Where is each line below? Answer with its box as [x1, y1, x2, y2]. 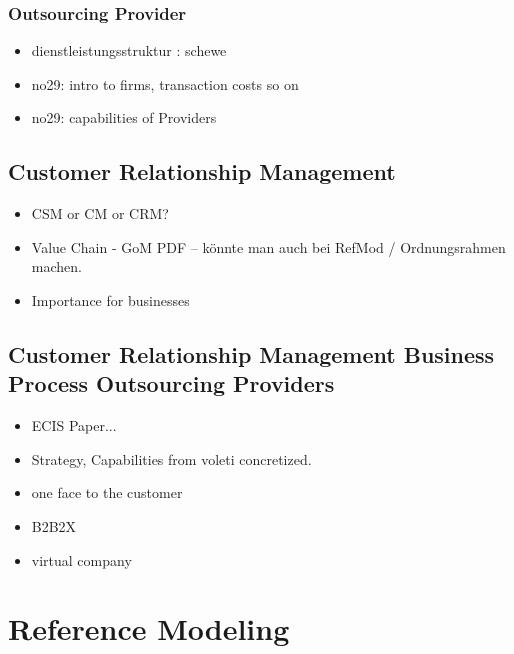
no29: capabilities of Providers [31, 107, 217, 128]
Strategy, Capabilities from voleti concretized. [31, 448, 312, 469]
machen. [31, 256, 82, 277]
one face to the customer [31, 482, 183, 503]
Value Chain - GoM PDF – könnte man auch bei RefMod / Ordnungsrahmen [31, 236, 506, 257]
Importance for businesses [31, 289, 190, 310]
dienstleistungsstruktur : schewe [31, 40, 227, 61]
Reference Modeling [8, 608, 290, 649]
